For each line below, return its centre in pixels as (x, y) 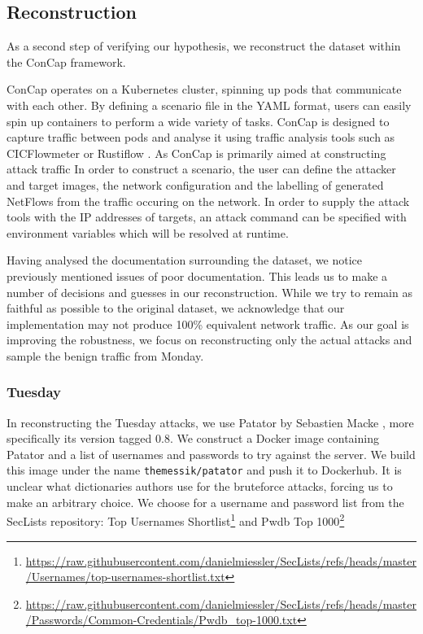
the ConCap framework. (66, 61)
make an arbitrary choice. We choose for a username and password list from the (205, 502)
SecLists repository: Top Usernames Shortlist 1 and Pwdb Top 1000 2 (176, 520)
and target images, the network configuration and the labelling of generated (195, 184)
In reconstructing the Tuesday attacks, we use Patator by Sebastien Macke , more (210, 422)
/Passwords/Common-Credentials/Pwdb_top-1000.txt (161, 620)
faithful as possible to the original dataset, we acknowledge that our (176, 308)
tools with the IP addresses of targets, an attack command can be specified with (207, 217)
